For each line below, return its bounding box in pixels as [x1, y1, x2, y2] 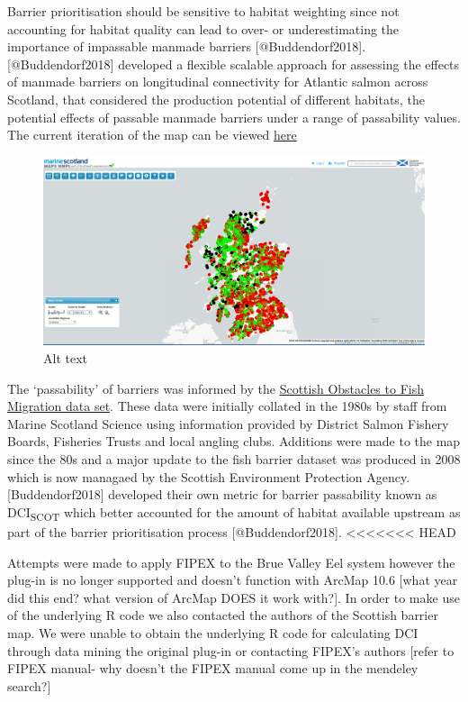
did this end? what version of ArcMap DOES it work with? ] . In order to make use [7, 588, 460, 606]
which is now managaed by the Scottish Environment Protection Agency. [7, 467, 410, 486]
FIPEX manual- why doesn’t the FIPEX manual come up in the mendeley [7, 659, 418, 678]
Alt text [43, 349, 87, 368]
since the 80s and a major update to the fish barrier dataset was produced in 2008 [7, 450, 461, 469]
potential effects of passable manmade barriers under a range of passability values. [7, 107, 461, 126]
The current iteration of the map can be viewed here [7, 125, 297, 144]
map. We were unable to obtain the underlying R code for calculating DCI [7, 623, 418, 642]
